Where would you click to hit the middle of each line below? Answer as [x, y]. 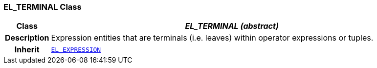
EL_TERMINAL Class [43, 7]
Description [27, 38]
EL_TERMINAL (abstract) [232, 26]
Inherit [27, 50]
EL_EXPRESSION [76, 49]
